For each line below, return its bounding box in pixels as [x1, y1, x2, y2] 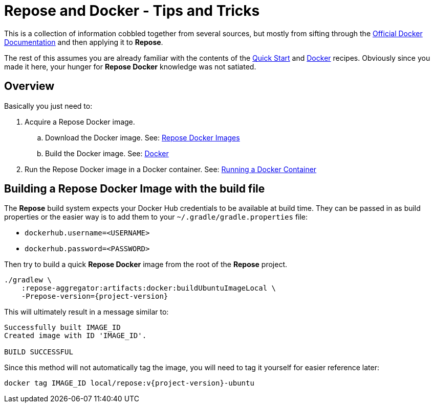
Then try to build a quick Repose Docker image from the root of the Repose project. [4, 260, 288, 269]
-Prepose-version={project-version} [21, 292, 168, 301]
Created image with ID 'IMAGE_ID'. [4, 331, 147, 340]
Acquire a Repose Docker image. [25, 117, 135, 126]
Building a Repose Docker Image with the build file [4, 182, 265, 196]
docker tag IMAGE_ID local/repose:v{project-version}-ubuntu [4, 379, 254, 388]
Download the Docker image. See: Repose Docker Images [45, 133, 240, 142]
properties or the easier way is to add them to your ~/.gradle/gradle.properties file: [4, 212, 308, 222]
